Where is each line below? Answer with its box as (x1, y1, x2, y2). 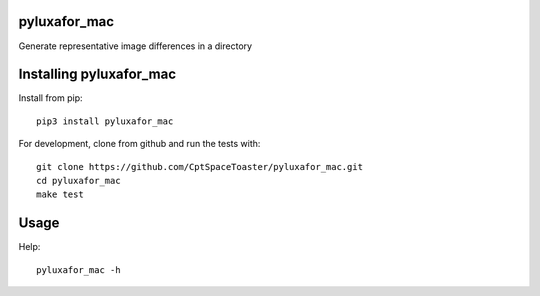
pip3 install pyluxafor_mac (36, 115, 174, 127)
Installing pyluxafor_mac (18, 66, 177, 83)
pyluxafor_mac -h (36, 264, 121, 275)
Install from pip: (18, 92, 84, 104)
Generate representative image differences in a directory (18, 40, 253, 52)
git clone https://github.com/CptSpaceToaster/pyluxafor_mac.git (36, 161, 364, 172)
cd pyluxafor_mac (36, 175, 121, 186)
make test (36, 189, 84, 200)
